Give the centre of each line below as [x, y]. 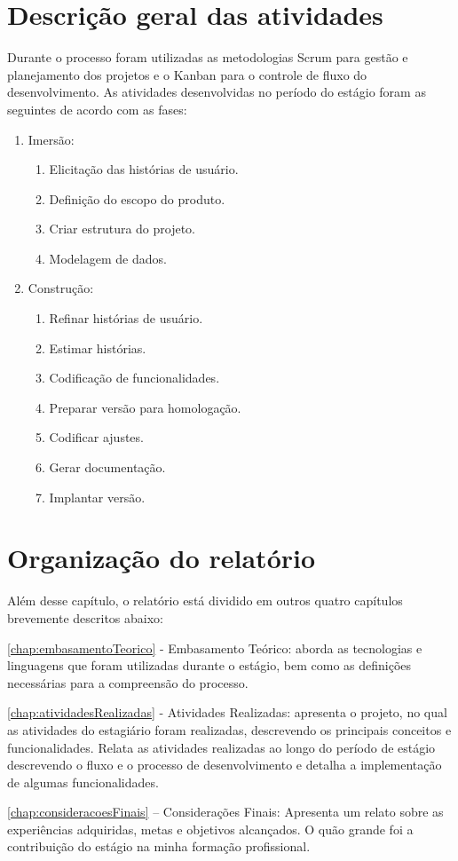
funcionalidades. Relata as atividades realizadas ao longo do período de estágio [221, 747]
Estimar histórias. [98, 348]
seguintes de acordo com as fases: [97, 109]
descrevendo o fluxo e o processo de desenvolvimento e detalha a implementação [225, 765]
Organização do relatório [162, 558]
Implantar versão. [97, 497]
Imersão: [51, 139]
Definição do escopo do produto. [137, 198]
